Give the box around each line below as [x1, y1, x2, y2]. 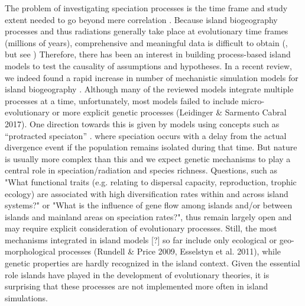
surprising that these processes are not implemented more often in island [5, 280, 268, 292]
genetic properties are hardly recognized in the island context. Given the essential [5, 257, 300, 269]
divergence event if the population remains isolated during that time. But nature [5, 141, 297, 153]
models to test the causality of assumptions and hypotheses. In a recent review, [5, 59, 292, 72]
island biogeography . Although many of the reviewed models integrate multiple [5, 83, 294, 95]
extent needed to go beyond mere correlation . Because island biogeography [5, 13, 278, 25]
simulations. [5, 291, 48, 304]
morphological [5, 245, 56, 257]
